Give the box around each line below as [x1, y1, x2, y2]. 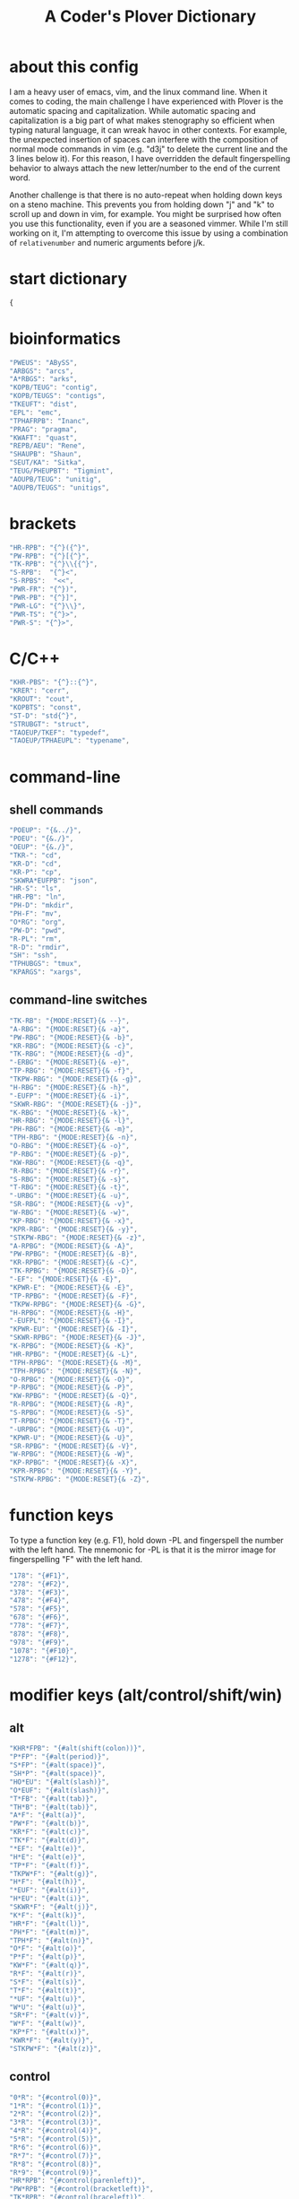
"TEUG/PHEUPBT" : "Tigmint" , [9, 466, 115, 476]
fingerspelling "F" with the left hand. [9, 1553, 143, 1564]
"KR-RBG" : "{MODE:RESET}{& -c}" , [9, 1041, 134, 1050]
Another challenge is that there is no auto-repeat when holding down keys [9, 189, 283, 200]
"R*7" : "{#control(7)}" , [9, 2151, 102, 2160]
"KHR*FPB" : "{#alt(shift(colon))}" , [9, 1744, 146, 1753]
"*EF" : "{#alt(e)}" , [9, 1844, 87, 1853]
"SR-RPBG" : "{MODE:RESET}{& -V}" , [9, 1441, 139, 1450]
